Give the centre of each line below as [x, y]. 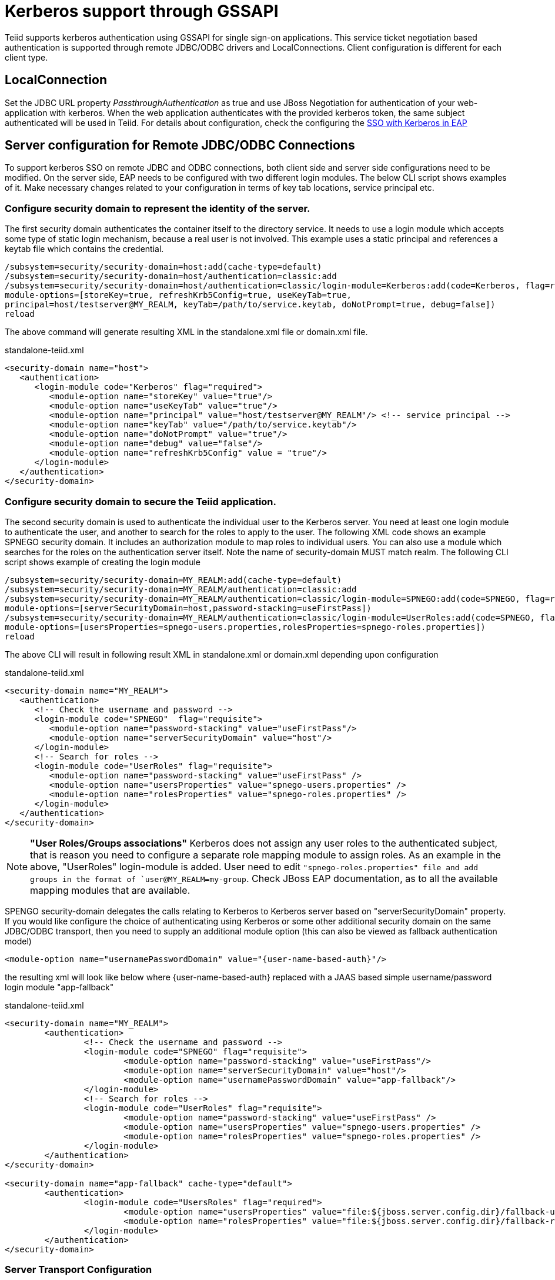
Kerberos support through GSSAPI [142, 11]
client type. [26, 57]
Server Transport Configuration [78, 1270]
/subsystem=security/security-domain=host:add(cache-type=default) [163, 267]
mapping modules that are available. [110, 890]
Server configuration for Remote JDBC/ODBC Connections [180, 145]
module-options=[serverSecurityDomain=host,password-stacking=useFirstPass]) [188, 608]
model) [18, 941]
